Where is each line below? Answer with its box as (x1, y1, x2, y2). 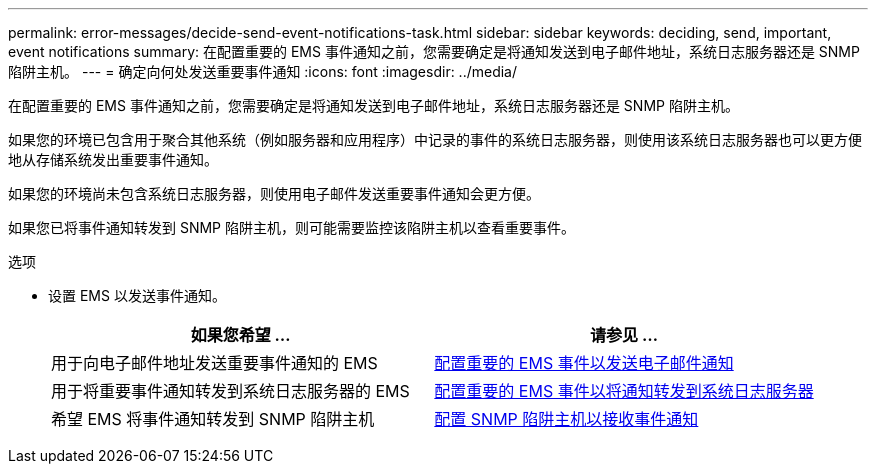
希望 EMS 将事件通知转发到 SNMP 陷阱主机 (51, 409, 375, 429)
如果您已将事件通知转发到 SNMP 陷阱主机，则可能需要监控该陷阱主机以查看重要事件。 (8, 219, 575, 236)
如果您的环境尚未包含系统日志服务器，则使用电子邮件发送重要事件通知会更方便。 (8, 185, 540, 202)
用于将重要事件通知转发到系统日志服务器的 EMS (51, 381, 410, 401)
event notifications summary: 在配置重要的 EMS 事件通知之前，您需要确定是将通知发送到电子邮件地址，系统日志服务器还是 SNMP (8, 43, 860, 60)
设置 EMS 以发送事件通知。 (48, 287, 226, 304)
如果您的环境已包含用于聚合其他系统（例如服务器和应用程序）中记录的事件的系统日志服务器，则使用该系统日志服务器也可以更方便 (8, 131, 862, 148)
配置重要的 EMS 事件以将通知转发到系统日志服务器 (434, 381, 814, 401)
